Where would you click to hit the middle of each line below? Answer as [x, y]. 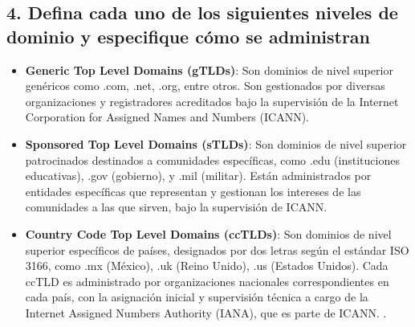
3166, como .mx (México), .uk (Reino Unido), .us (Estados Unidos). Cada [207, 266]
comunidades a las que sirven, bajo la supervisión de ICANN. [176, 207]
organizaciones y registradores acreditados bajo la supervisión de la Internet [212, 101]
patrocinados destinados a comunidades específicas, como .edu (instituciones [212, 159]
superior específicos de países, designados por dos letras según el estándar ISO [217, 249]
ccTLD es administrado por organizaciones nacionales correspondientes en [207, 281]
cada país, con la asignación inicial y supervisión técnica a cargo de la [197, 297]
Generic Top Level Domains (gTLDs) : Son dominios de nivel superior [209, 69]
